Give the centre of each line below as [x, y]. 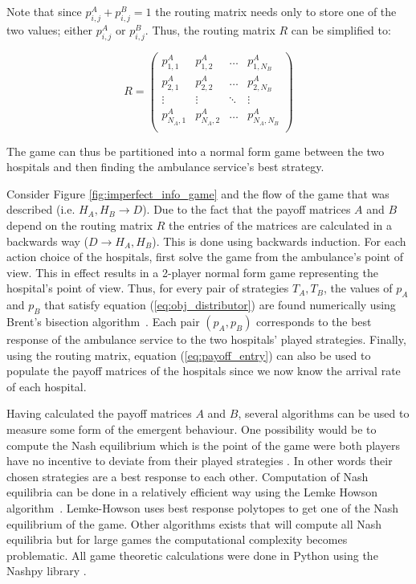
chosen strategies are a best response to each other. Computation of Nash [188, 476]
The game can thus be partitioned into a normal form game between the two [196, 151]
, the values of [358, 288]
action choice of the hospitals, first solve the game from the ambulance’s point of [205, 257]
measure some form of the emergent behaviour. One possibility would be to [192, 429]
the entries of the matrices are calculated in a [280, 225]
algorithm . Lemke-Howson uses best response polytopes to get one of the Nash [203, 507]
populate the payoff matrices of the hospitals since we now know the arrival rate [204, 371]
